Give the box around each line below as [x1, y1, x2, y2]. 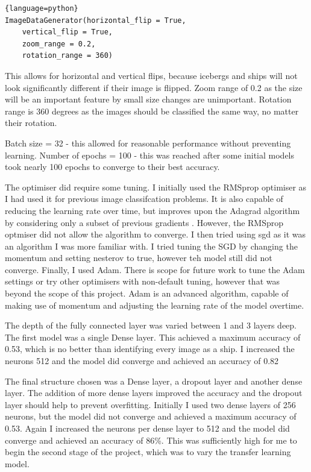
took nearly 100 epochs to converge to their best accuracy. [5, 160, 220, 173]
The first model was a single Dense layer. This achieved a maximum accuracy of [5, 330, 301, 343]
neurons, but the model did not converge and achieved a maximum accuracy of [5, 410, 297, 423]
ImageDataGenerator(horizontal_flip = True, [5, 16, 186, 25]
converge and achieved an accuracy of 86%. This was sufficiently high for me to [5, 433, 297, 446]
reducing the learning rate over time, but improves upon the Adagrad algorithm [5, 204, 300, 216]
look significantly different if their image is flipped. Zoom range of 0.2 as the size [5, 81, 303, 93]
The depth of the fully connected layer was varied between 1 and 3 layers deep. [5, 319, 297, 332]
